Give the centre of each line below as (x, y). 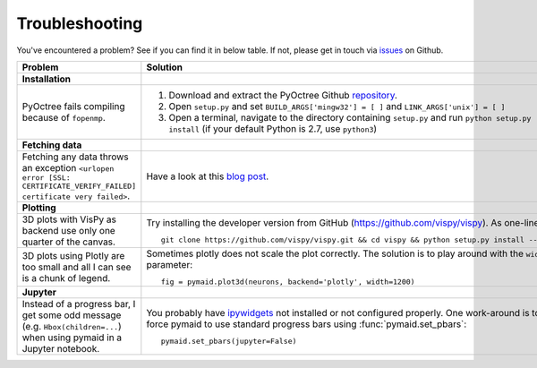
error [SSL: (46, 178)
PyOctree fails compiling (73, 106)
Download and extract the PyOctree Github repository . (283, 95)
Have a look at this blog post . (208, 176)
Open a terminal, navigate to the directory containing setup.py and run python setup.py (350, 117)
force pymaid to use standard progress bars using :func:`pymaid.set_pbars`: (307, 324)
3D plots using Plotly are (73, 255)
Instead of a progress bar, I (79, 304)
